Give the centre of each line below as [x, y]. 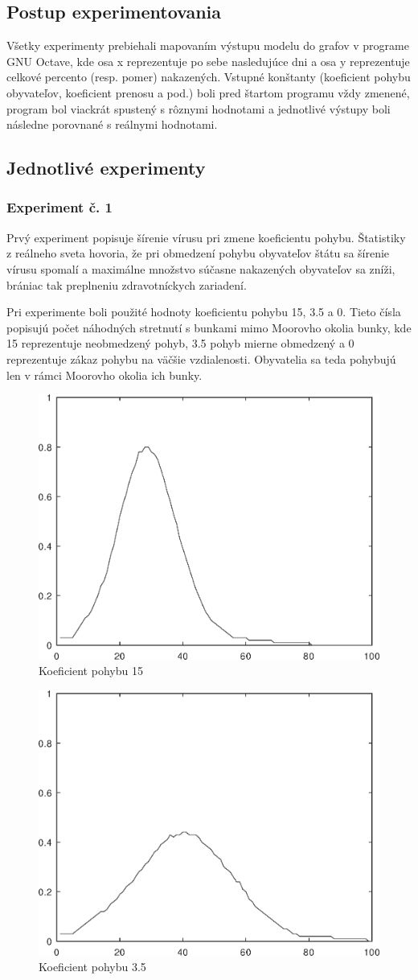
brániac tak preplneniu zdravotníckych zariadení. [127, 284]
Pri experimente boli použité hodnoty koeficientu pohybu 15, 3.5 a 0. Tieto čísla [204, 312]
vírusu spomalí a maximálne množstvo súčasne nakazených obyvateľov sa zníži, [201, 268]
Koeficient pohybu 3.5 [92, 967]
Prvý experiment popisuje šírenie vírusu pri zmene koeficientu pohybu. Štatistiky [206, 237]
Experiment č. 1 [59, 207]
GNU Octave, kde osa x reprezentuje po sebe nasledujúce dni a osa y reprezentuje [208, 61]
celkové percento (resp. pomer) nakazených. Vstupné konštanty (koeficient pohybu [209, 77]
